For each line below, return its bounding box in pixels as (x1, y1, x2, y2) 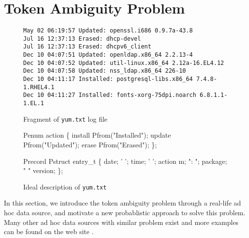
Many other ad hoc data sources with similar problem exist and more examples (4, 217, 239, 227)
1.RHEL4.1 (23, 83, 55, 91)
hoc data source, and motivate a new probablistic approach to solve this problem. (4, 207, 246, 217)
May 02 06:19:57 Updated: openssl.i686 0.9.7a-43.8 (23, 27, 193, 34)
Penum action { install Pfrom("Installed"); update (23, 130, 171, 140)
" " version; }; (23, 165, 63, 175)
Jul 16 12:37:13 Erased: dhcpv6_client (23, 43, 151, 50)
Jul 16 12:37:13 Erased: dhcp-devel (23, 35, 141, 42)
